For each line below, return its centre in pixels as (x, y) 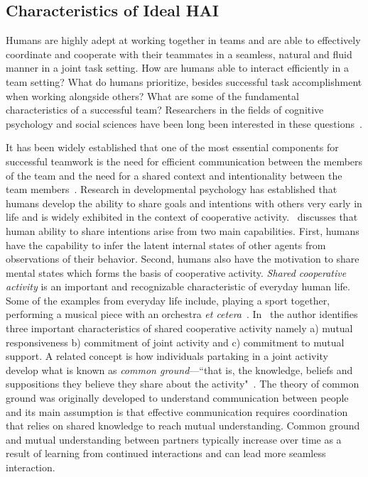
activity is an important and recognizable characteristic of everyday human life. (178, 286)
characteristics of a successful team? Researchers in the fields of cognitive (165, 110)
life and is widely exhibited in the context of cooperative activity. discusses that (182, 217)
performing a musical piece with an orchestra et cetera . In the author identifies (182, 314)
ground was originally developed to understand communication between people (177, 398)
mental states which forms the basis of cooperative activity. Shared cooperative (176, 272)
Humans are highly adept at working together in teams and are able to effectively (183, 40)
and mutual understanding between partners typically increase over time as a (174, 439)
